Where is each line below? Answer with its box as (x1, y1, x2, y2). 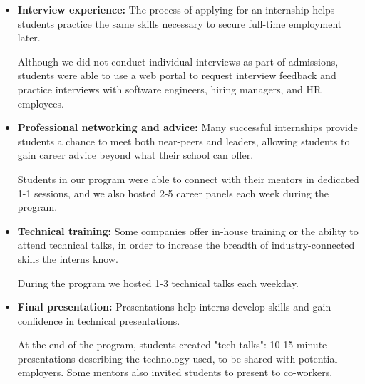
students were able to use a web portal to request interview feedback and (17, 68, 336, 83)
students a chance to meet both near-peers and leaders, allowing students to (17, 133, 350, 148)
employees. (17, 95, 64, 110)
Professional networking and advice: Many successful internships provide (17, 120, 358, 135)
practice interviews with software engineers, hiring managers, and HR (17, 81, 322, 96)
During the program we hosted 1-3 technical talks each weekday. (17, 275, 299, 290)
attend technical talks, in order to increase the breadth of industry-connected (17, 237, 355, 252)
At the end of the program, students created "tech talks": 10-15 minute (17, 337, 327, 352)
